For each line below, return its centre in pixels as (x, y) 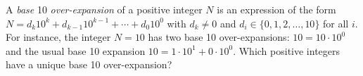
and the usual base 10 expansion (76, 50)
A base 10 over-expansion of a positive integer (104, 9)
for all (336, 23)
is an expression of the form (276, 9)
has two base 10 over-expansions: (219, 37)
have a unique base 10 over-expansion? (89, 64)
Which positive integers (289, 50)
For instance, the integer (58, 37)
